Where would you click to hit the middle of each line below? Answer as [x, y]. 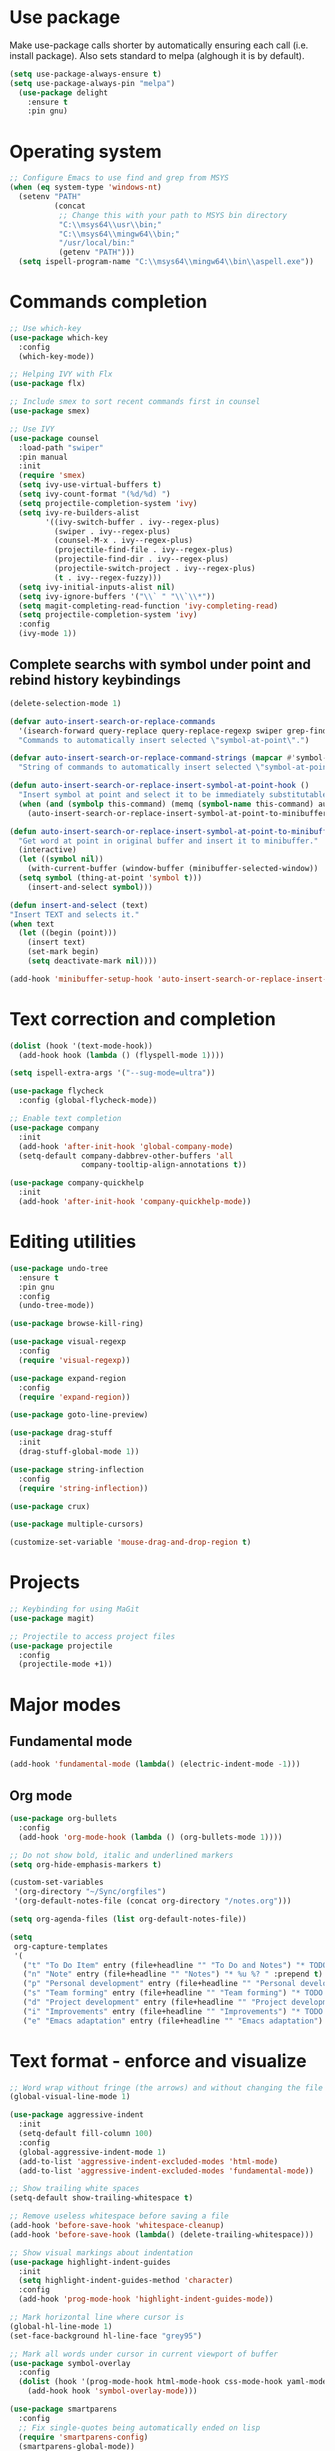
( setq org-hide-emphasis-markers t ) [85, 1864]
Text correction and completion [142, 1018]
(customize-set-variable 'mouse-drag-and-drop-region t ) [130, 1542]
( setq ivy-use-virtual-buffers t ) [90, 485]
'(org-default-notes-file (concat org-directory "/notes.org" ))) [152, 1901]
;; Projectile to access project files [92, 1636]
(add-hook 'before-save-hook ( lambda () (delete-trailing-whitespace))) [161, 2234]
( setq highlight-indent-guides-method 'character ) [126, 2281]
